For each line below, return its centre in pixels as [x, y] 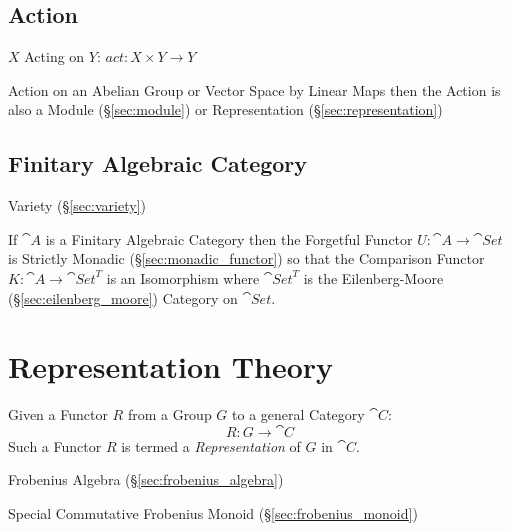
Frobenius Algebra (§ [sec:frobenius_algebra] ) [146, 479]
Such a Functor [55, 445]
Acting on [54, 56]
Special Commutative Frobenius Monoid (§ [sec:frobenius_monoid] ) [213, 513]
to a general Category [298, 414]
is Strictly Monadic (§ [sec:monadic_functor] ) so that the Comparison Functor [246, 258]
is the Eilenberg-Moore [373, 277]
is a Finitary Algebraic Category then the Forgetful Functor [229, 238]
